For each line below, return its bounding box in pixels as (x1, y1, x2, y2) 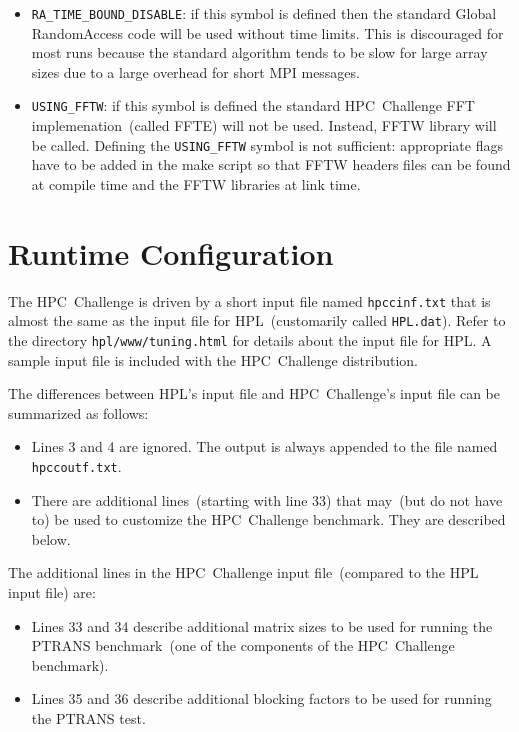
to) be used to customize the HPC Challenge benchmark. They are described (31, 509, 506, 530)
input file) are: (8, 582, 96, 603)
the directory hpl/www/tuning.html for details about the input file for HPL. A (8, 329, 492, 350)
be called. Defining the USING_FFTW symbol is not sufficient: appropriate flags (31, 134, 503, 155)
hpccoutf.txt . (31, 456, 122, 476)
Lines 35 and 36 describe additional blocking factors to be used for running (31, 688, 492, 709)
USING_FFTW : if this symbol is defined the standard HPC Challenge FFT (31, 95, 475, 116)
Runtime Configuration (8, 232, 334, 273)
